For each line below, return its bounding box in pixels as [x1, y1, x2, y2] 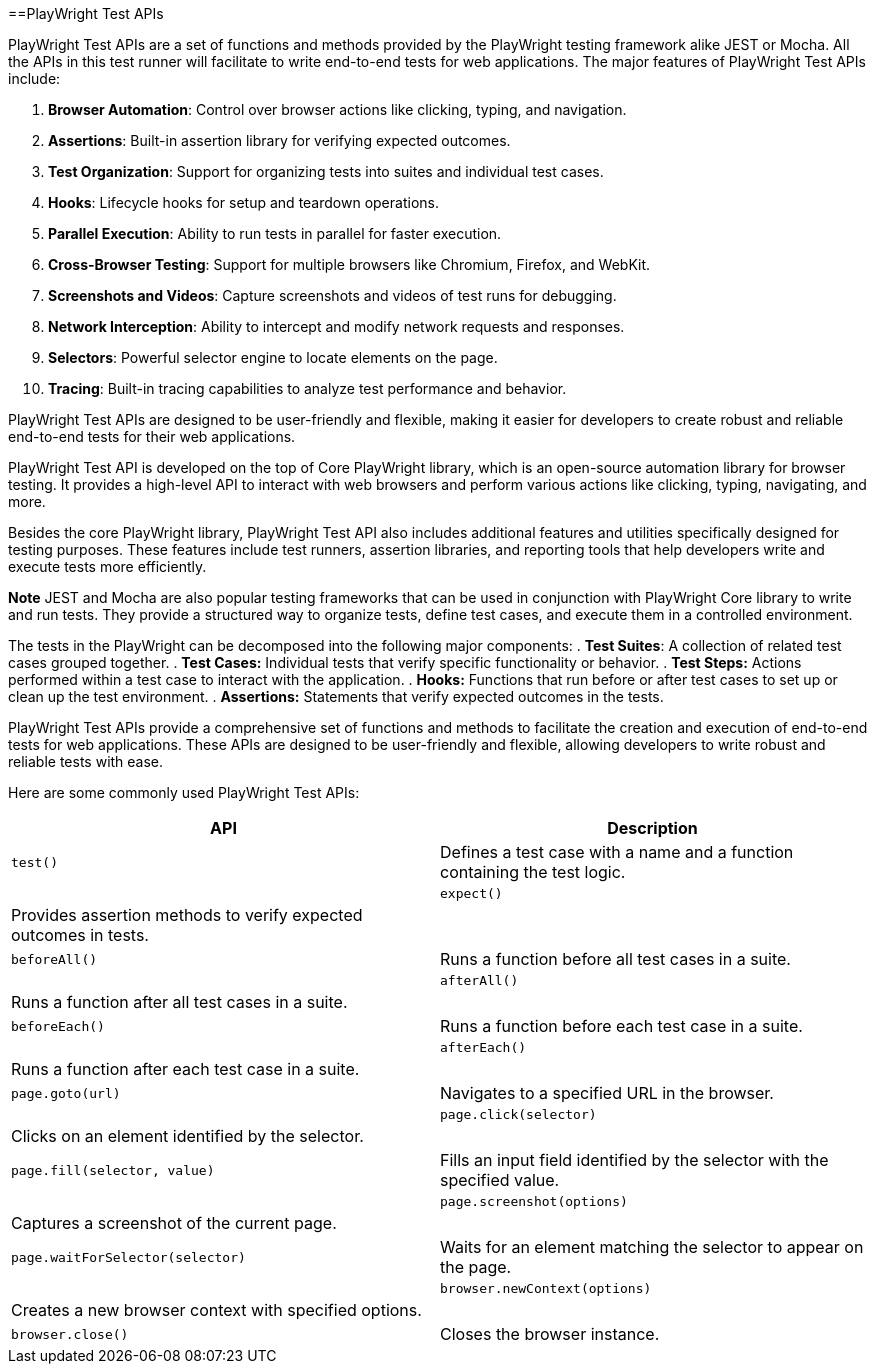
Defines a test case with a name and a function [440, 842, 794, 862]
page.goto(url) [11, 1085, 121, 1101]
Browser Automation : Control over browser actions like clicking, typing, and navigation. [48, 101, 627, 118]
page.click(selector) [440, 1107, 597, 1122]
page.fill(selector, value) [11, 1162, 215, 1178]
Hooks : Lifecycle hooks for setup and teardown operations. [48, 194, 439, 211]
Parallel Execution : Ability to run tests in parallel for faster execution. [48, 225, 502, 242]
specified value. [440, 1170, 560, 1190]
